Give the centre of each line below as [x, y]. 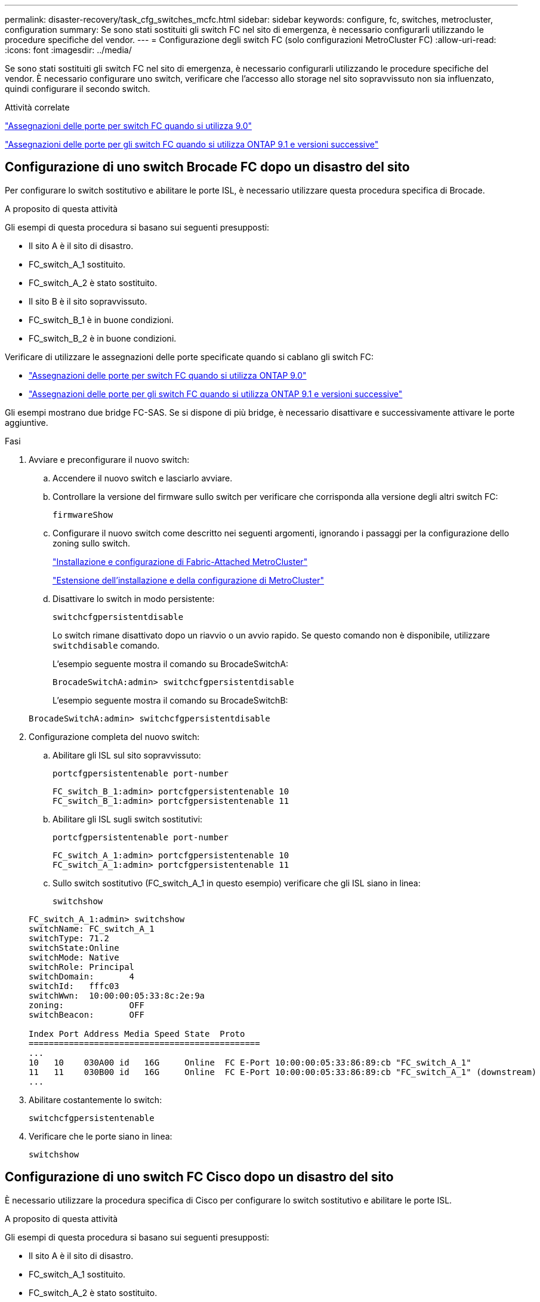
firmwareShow [83, 515]
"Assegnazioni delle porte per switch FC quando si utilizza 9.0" [128, 126]
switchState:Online [74, 948]
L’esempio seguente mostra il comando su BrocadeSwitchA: [171, 664]
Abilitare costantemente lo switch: [95, 1100]
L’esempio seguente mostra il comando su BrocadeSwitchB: [170, 700]
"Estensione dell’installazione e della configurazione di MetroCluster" [188, 580]
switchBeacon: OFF [87, 1014]
